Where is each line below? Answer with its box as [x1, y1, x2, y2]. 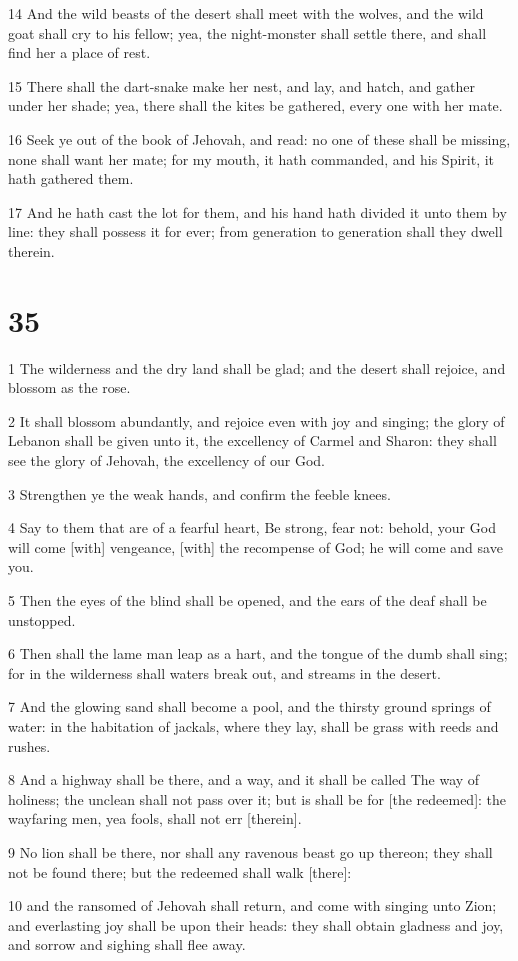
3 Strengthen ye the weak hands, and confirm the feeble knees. [8, 483, 391, 504]
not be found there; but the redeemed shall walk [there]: [8, 861, 352, 882]
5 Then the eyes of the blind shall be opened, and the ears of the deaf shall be [8, 590, 487, 610]
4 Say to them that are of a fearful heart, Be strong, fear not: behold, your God [8, 517, 496, 538]
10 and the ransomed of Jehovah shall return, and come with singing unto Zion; [8, 895, 497, 916]
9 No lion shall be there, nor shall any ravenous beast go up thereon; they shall [8, 841, 493, 862]
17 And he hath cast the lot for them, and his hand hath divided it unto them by [8, 201, 507, 222]
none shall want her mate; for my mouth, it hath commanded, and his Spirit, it [8, 148, 495, 169]
